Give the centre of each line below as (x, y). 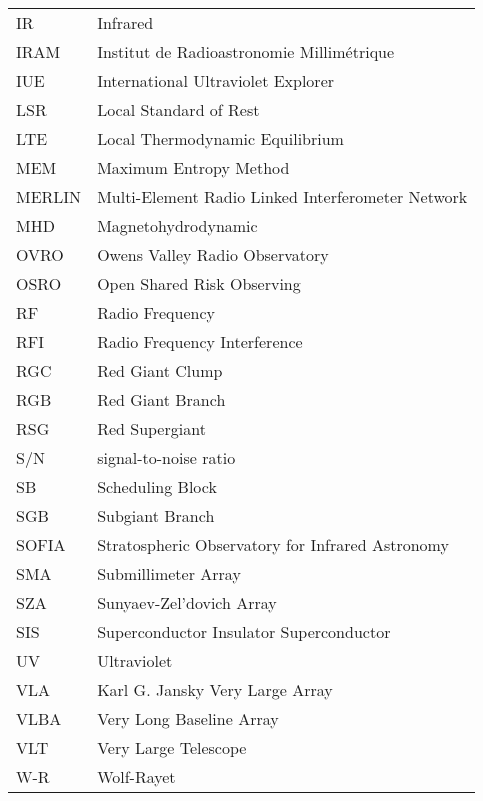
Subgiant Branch (156, 515)
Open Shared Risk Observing (199, 283)
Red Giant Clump (160, 370)
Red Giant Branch (161, 399)
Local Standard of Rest (178, 109)
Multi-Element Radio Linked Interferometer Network (282, 196)
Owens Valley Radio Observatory (213, 254)
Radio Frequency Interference (200, 341)
